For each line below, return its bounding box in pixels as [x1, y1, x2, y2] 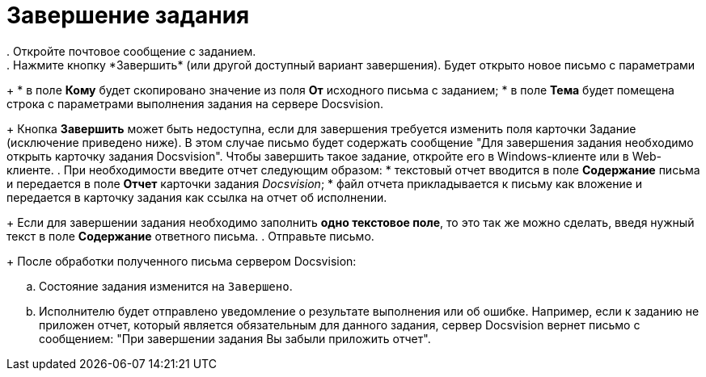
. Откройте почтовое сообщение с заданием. [6, 44, 256, 58]
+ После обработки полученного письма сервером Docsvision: [6, 253, 357, 268]
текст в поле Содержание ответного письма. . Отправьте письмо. [6, 228, 374, 243]
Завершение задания [6, 2, 250, 29]
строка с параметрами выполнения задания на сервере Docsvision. [6, 96, 384, 111]
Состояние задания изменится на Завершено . [39, 279, 293, 293]
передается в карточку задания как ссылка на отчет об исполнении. [6, 190, 387, 204]
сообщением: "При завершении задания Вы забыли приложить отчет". [39, 331, 431, 346]
